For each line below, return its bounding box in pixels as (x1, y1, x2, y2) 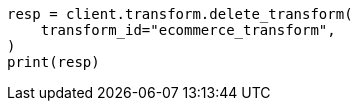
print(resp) (7, 54, 100, 70)
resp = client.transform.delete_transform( (7, 6, 353, 22)
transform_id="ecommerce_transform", (40, 22, 336, 38)
